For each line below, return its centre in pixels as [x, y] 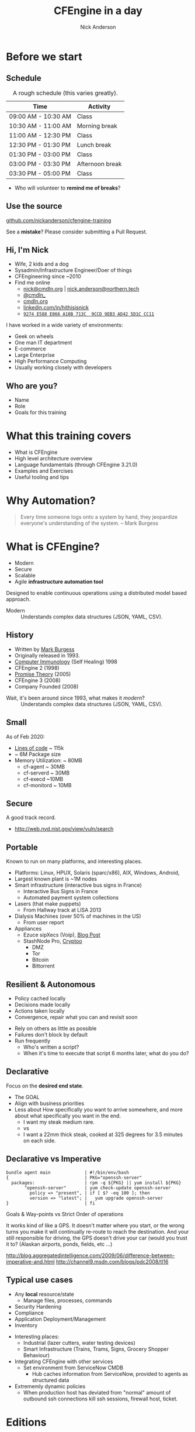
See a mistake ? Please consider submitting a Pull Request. [77, 232]
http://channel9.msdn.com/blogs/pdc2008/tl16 [112, 1261]
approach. [18, 599]
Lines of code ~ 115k [39, 748]
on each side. [40, 1140]
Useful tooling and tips [41, 477]
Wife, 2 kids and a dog [41, 264]
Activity [99, 106]
